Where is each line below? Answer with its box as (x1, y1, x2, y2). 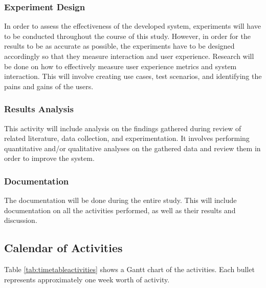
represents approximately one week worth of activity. (4, 274, 170, 284)
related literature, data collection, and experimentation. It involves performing (4, 133, 250, 143)
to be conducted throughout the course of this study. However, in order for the (4, 30, 251, 41)
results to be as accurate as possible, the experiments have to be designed (4, 40, 235, 51)
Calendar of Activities (4, 240, 123, 256)
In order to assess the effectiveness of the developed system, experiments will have (4, 20, 261, 31)
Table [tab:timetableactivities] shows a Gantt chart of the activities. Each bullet (4, 264, 255, 275)
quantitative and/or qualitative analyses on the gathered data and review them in (4, 142, 261, 153)
